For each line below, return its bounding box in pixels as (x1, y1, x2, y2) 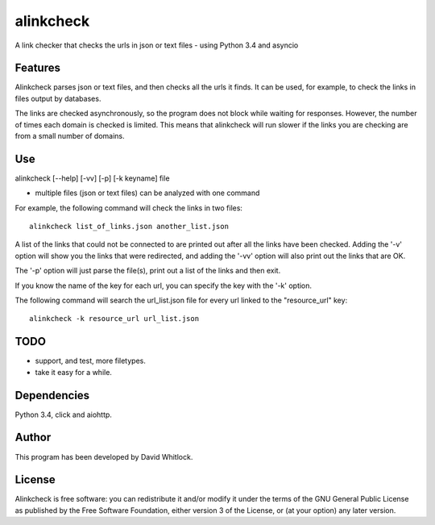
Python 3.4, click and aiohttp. (14, 410, 113, 419)
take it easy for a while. (35, 367, 113, 377)
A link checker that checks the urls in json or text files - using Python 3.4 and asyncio (14, 40, 299, 50)
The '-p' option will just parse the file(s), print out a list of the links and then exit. (14, 266, 281, 276)
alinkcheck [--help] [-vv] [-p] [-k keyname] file (14, 173, 170, 183)
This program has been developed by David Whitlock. (14, 452, 193, 461)
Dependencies (14, 388, 90, 402)
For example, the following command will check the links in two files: (14, 202, 243, 213)
